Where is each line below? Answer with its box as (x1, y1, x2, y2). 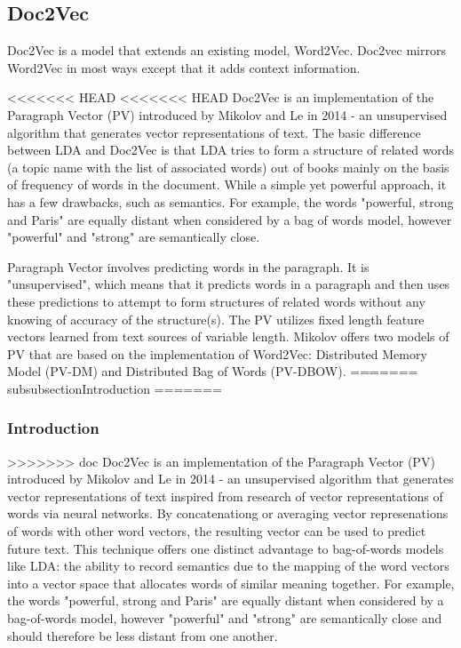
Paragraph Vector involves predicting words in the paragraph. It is (7, 257, 370, 276)
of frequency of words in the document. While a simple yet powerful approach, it (7, 175, 447, 194)
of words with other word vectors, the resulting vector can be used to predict (7, 522, 426, 540)
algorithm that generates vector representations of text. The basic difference (7, 123, 421, 141)
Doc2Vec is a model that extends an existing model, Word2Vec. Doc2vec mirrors (7, 41, 446, 60)
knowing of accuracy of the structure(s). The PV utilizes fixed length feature (7, 309, 425, 328)
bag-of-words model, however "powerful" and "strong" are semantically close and (7, 609, 442, 628)
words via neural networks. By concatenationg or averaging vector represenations (7, 504, 449, 523)
